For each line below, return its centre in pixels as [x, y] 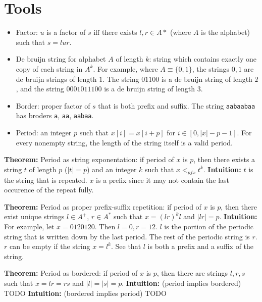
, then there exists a [224, 159]
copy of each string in [49, 68]
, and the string [40, 89]
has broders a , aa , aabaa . [55, 115]
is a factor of [66, 32]
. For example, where [125, 68]
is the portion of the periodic [209, 226]
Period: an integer [44, 132]
